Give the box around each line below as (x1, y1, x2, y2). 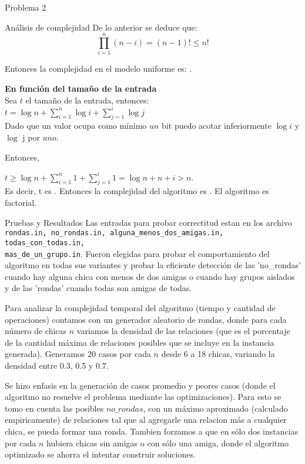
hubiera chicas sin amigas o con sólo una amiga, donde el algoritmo (46, 436, 289, 449)
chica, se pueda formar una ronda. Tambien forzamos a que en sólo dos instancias (5, 425, 299, 437)
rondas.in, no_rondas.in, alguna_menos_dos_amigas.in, (5, 229, 224, 238)
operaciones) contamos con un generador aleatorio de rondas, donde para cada (5, 313, 287, 325)
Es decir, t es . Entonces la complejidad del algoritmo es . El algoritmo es (5, 185, 269, 197)
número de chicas (5, 325, 67, 337)
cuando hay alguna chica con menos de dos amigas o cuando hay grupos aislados (5, 270, 295, 282)
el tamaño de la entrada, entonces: (25, 94, 149, 106)
